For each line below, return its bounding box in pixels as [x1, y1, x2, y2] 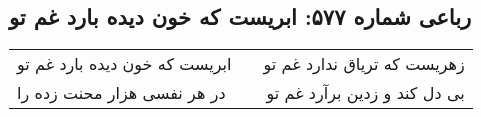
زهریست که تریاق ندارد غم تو [263, 52, 465, 76]
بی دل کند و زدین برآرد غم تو [266, 81, 465, 105]
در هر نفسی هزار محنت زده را [17, 81, 226, 105]
